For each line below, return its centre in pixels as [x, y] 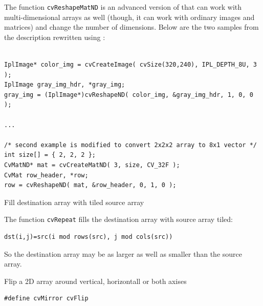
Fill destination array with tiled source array [74, 202]
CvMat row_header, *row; [46, 175]
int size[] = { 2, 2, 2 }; [50, 155]
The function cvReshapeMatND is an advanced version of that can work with [123, 7]
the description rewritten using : [55, 37]
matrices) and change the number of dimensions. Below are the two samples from [131, 27]
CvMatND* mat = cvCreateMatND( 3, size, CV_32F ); [92, 165]
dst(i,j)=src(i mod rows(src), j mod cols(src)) [89, 237]
